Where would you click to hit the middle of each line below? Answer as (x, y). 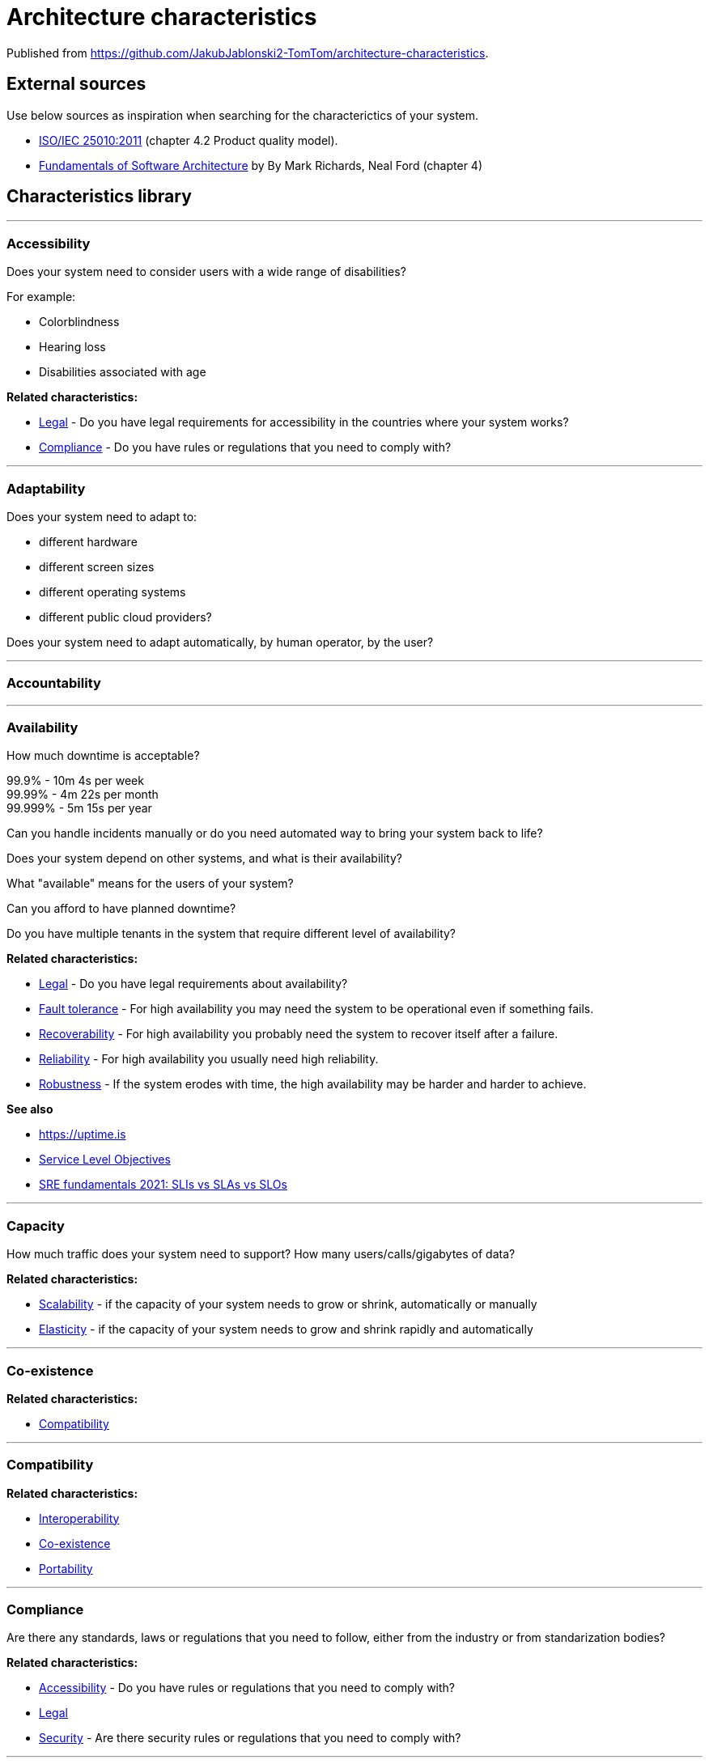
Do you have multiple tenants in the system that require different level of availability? (231, 934)
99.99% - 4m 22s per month (83, 795)
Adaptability (46, 488)
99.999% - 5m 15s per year (79, 808)
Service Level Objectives (105, 1160)
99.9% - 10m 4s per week (75, 781)
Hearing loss (72, 347)
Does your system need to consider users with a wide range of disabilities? (206, 272)
